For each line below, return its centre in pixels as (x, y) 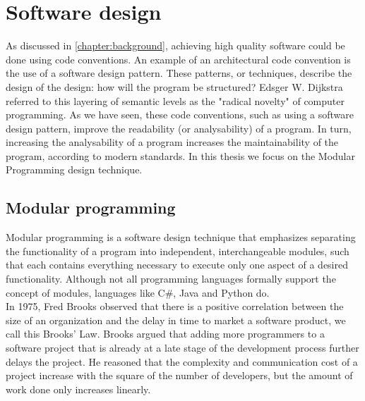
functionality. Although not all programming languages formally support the (171, 279)
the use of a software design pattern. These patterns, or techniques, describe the (179, 73)
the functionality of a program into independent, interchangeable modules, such (178, 251)
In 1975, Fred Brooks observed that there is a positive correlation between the (175, 306)
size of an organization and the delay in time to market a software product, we (176, 320)
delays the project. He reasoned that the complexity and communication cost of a (182, 361)
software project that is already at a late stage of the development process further (182, 348)
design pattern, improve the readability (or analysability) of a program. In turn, (179, 128)
